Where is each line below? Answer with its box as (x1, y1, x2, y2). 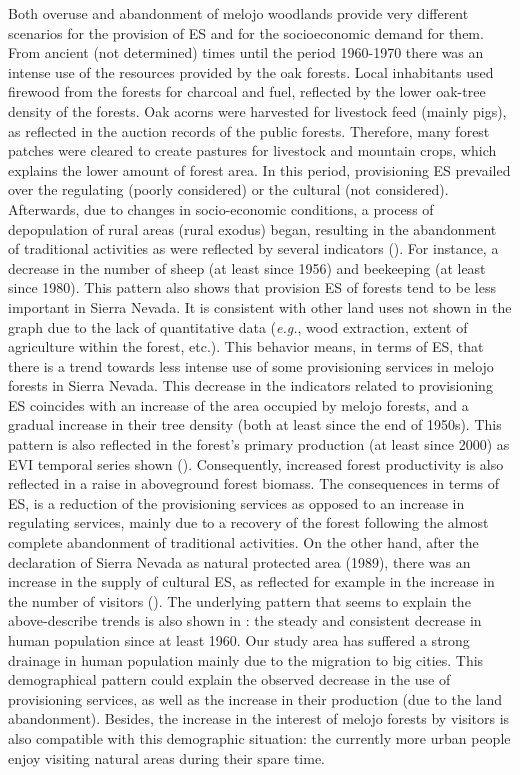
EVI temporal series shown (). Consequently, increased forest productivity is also (8, 453, 504, 474)
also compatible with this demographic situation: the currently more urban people (8, 727, 511, 748)
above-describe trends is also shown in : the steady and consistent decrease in (8, 610, 482, 631)
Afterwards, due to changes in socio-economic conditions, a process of (8, 198, 434, 219)
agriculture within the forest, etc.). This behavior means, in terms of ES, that (8, 336, 484, 357)
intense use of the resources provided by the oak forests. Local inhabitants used (8, 61, 494, 82)
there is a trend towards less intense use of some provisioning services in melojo (8, 355, 494, 376)
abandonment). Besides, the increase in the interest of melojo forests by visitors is (8, 708, 510, 729)
